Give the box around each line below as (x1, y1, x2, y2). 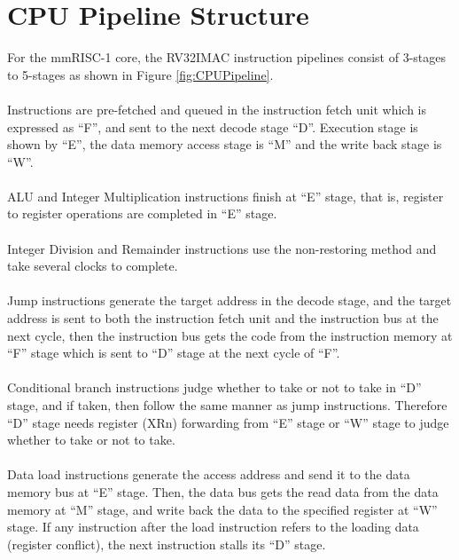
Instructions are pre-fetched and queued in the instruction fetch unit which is (7, 99, 426, 118)
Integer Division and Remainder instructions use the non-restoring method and (7, 239, 437, 257)
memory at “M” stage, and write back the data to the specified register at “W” (7, 500, 438, 518)
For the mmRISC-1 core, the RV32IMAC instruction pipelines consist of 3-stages (7, 48, 447, 67)
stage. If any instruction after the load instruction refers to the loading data (7, 517, 419, 536)
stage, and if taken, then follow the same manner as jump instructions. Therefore (7, 396, 447, 414)
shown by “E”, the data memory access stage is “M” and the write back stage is (7, 135, 442, 154)
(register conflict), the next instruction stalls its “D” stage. (7, 534, 326, 553)
